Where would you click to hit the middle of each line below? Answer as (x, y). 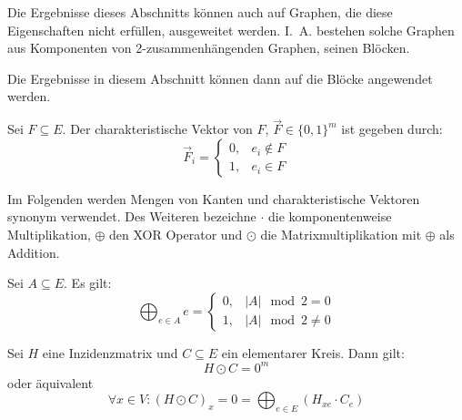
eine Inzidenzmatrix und (110, 352)
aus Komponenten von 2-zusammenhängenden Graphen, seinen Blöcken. (209, 48)
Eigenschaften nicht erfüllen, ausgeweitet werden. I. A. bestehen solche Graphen (231, 30)
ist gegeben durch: (392, 129)
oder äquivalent (50, 382)
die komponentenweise (330, 216)
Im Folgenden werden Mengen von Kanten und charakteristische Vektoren (214, 198)
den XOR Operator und (176, 234)
